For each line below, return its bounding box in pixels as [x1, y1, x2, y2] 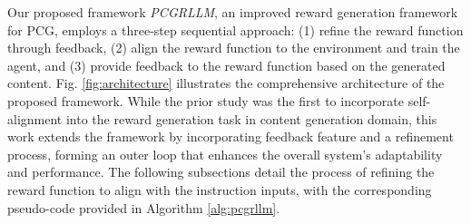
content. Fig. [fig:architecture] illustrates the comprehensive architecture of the [7, 73, 445, 93]
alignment [7, 109, 63, 128]
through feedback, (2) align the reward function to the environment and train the [7, 38, 460, 57]
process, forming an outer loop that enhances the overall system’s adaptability [7, 144, 443, 163]
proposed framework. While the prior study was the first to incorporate [7, 91, 404, 110]
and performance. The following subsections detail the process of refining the [7, 162, 435, 181]
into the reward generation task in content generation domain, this [65, 109, 437, 128]
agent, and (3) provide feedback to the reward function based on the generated [7, 55, 446, 74]
